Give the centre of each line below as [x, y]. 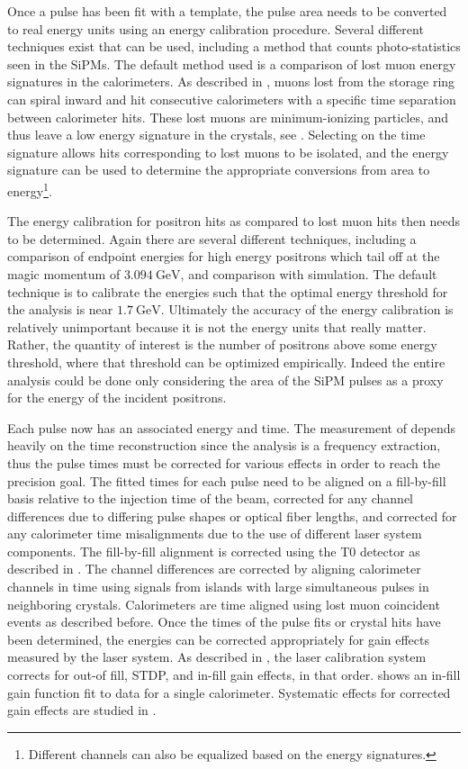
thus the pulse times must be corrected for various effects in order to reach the [224, 462]
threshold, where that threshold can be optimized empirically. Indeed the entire [226, 362]
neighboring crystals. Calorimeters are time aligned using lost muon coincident [224, 604]
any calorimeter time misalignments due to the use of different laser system [215, 534]
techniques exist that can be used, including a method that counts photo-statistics [234, 46]
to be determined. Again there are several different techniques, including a [212, 238]
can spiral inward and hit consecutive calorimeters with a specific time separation [232, 99]
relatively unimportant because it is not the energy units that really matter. [217, 326]
